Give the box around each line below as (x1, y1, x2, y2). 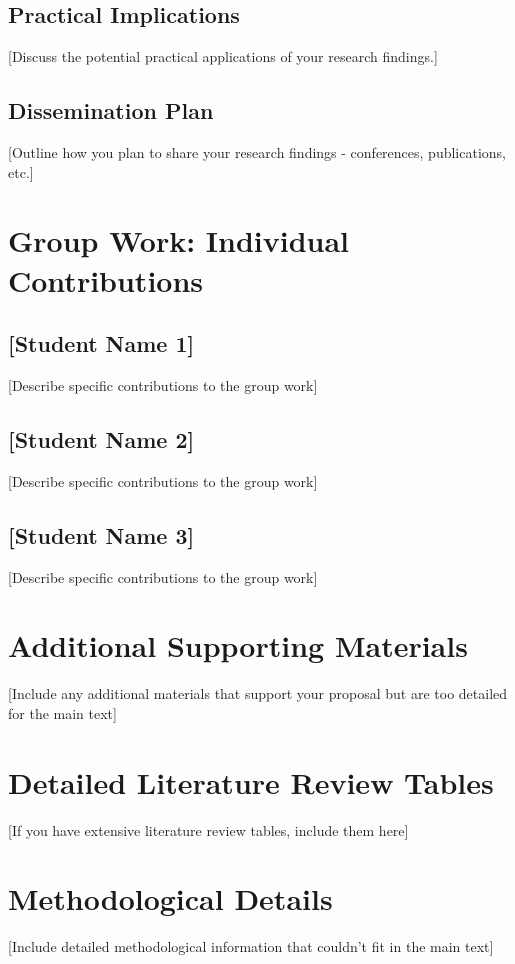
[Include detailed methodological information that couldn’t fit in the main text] (8, 936, 494, 957)
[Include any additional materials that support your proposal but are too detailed (8, 683, 508, 704)
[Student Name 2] (8, 423, 195, 454)
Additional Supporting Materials (8, 625, 468, 666)
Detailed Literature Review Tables (8, 761, 494, 802)
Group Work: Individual (8, 220, 350, 261)
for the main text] (8, 702, 117, 723)
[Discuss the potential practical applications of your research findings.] (8, 46, 438, 67)
